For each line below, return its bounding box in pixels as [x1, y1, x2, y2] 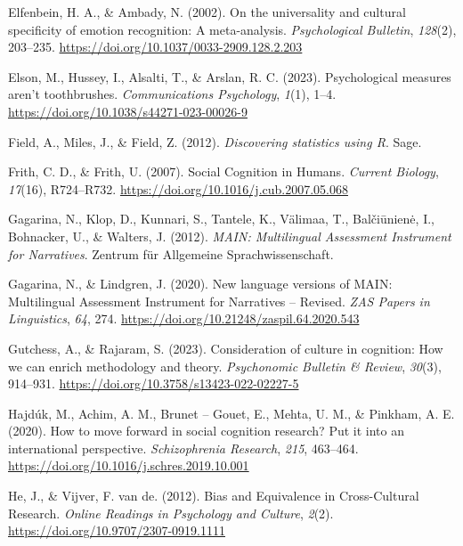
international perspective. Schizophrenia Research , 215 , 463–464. [8, 438, 359, 457]
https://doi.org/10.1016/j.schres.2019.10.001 [8, 456, 249, 475]
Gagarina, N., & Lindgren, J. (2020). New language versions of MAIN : [8, 274, 393, 293]
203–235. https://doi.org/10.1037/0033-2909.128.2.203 [8, 37, 303, 56]
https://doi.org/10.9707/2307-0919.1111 [8, 521, 225, 540]
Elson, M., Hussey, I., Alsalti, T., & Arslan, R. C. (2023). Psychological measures [8, 67, 451, 86]
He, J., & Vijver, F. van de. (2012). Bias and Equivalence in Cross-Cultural [8, 486, 419, 505]
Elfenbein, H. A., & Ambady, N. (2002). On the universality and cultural [8, 3, 406, 20]
